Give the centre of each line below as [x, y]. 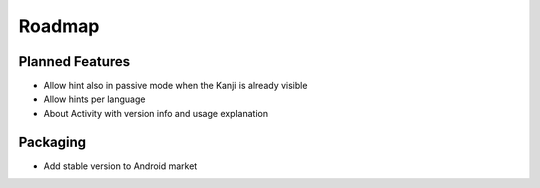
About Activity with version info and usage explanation [156, 113]
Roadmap [59, 26]
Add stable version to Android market [120, 166]
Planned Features [74, 61]
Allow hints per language [94, 99]
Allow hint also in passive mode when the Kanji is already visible [175, 86]
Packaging [52, 141]
